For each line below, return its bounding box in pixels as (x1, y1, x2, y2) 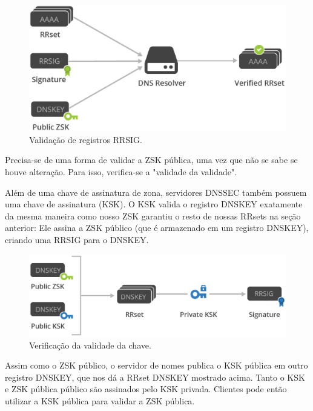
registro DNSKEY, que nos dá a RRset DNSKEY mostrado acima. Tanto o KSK (5, 370, 305, 383)
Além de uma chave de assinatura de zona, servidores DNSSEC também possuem (5, 185, 307, 198)
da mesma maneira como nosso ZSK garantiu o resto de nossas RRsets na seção (5, 209, 301, 222)
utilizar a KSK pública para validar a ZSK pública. (5, 394, 195, 407)
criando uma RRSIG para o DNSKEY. (5, 233, 149, 246)
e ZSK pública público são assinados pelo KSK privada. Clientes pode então (5, 383, 287, 395)
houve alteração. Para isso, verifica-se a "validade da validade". (5, 165, 237, 178)
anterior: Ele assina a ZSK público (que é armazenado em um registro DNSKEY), (5, 221, 309, 234)
